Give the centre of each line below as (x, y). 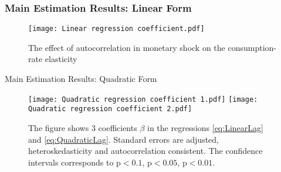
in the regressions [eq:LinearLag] (205, 127)
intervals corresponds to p (75, 162)
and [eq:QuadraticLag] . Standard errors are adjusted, (123, 139)
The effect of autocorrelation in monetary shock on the (127, 47)
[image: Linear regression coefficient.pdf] (116, 29)
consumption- (252, 47)
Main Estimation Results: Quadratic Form (81, 79)
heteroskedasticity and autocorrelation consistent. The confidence (145, 151)
